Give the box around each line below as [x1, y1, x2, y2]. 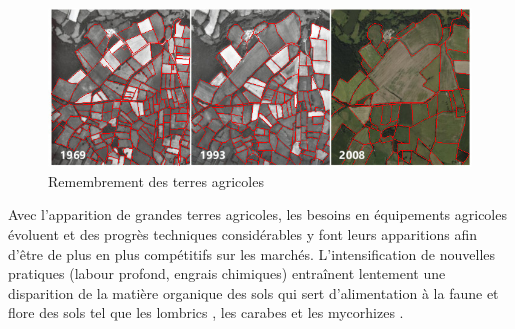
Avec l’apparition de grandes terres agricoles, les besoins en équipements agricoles [8, 204, 507, 225]
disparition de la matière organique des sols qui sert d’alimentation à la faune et [8, 282, 499, 303]
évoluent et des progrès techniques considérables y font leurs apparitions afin [8, 224, 477, 245]
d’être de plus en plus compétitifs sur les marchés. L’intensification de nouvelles [8, 243, 496, 264]
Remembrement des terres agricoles [48, 170, 264, 191]
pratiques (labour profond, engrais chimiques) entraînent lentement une [8, 263, 446, 284]
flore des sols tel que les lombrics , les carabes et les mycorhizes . [8, 302, 404, 323]
